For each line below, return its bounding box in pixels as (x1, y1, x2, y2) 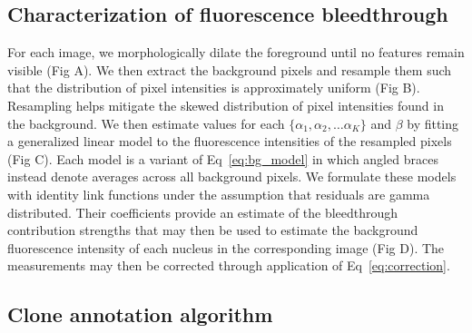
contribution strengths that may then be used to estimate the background (7, 220, 418, 240)
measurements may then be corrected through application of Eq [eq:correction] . (7, 256, 450, 275)
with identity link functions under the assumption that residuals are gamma (7, 184, 430, 203)
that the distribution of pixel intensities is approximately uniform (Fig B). (7, 78, 420, 97)
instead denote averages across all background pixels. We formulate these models (7, 167, 457, 186)
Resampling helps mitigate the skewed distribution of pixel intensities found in (7, 95, 444, 114)
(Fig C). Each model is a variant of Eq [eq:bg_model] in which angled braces (7, 149, 438, 168)
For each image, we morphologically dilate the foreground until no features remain (7, 43, 465, 62)
